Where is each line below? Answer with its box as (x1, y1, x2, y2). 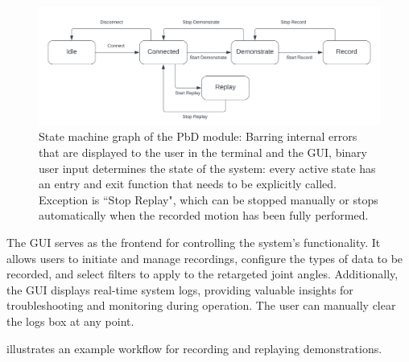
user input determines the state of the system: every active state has (39, 159, 376, 176)
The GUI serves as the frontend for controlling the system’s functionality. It (6, 233, 381, 250)
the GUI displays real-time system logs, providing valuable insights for (6, 281, 353, 298)
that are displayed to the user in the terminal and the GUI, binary (39, 144, 367, 160)
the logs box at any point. (6, 312, 134, 329)
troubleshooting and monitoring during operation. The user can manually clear (6, 297, 396, 314)
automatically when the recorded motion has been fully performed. (39, 207, 369, 224)
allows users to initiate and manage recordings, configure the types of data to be (6, 249, 403, 266)
